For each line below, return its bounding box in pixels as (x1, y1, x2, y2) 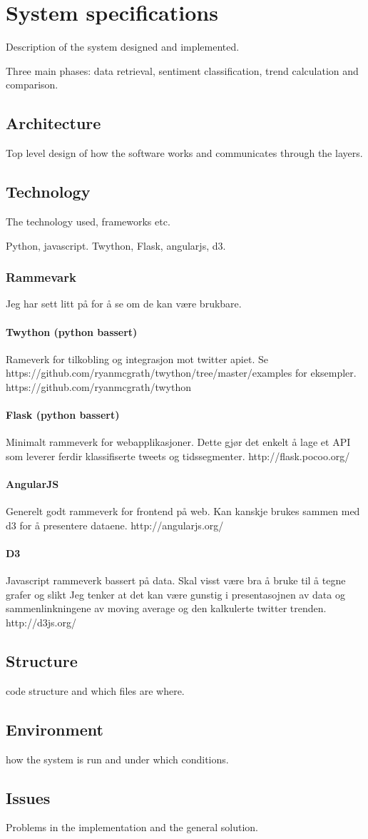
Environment (6, 718, 103, 740)
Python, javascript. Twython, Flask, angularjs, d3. (6, 238, 226, 253)
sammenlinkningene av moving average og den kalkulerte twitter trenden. (6, 601, 327, 616)
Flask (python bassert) (6, 407, 120, 422)
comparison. (6, 77, 58, 92)
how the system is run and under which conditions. (6, 751, 229, 766)
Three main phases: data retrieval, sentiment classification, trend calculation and (6, 63, 359, 78)
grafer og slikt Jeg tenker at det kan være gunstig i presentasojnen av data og (6, 586, 345, 601)
